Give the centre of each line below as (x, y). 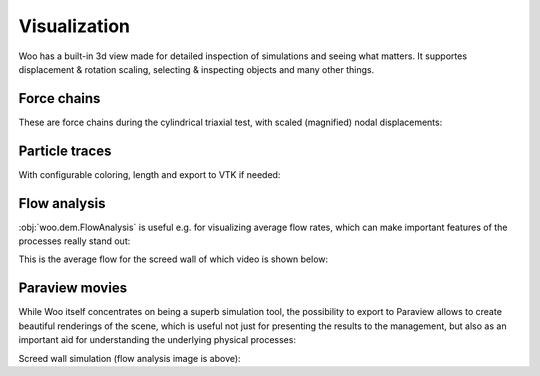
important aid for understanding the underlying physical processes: (157, 340)
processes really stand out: (74, 241)
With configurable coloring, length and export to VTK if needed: (149, 174)
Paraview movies (73, 288)
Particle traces (65, 150)
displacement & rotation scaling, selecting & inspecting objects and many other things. (196, 69)
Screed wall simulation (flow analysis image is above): (129, 358)
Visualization (74, 26)
